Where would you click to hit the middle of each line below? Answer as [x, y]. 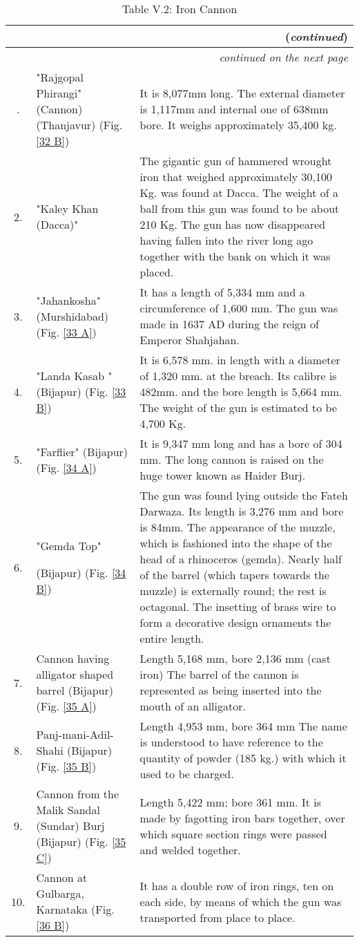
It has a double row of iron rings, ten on [237, 885]
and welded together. [190, 849]
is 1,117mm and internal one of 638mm [234, 109]
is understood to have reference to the [231, 742]
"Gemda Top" [69, 545]
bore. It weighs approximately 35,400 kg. [238, 125]
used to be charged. [187, 774]
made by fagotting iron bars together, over [242, 818]
